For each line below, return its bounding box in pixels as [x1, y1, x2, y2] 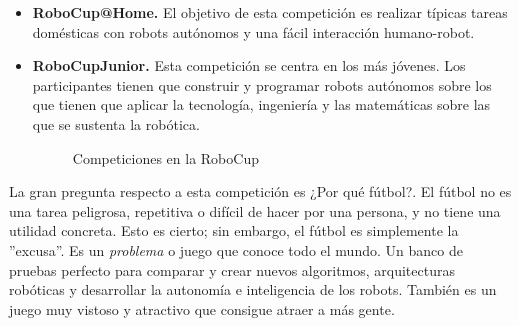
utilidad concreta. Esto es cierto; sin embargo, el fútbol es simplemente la [9, 220, 459, 241]
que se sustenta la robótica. [32, 113, 200, 134]
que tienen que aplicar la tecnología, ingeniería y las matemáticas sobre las [32, 94, 491, 115]
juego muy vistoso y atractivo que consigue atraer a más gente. [9, 298, 395, 319]
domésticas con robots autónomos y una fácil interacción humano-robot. [32, 21, 475, 42]
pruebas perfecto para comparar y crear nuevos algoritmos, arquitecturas [9, 259, 455, 280]
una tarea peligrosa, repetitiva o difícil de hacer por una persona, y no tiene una [9, 200, 501, 221]
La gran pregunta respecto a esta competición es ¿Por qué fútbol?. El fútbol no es [9, 181, 512, 202]
